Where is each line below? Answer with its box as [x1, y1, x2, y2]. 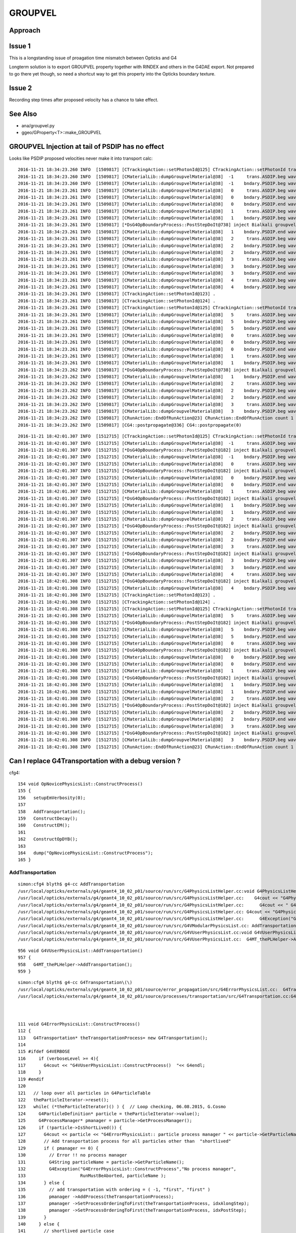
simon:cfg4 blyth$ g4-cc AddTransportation [18, 881, 125, 887]
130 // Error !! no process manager [18, 1152, 128, 1158]
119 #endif [18, 1076, 44, 1082]
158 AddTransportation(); [18, 809, 86, 814]
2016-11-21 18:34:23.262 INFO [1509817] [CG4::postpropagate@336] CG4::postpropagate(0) [18, 422, 242, 428]
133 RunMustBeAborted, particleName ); [18, 1173, 166, 1179]
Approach [9, 26, 40, 35]
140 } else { [18, 1221, 60, 1227]
